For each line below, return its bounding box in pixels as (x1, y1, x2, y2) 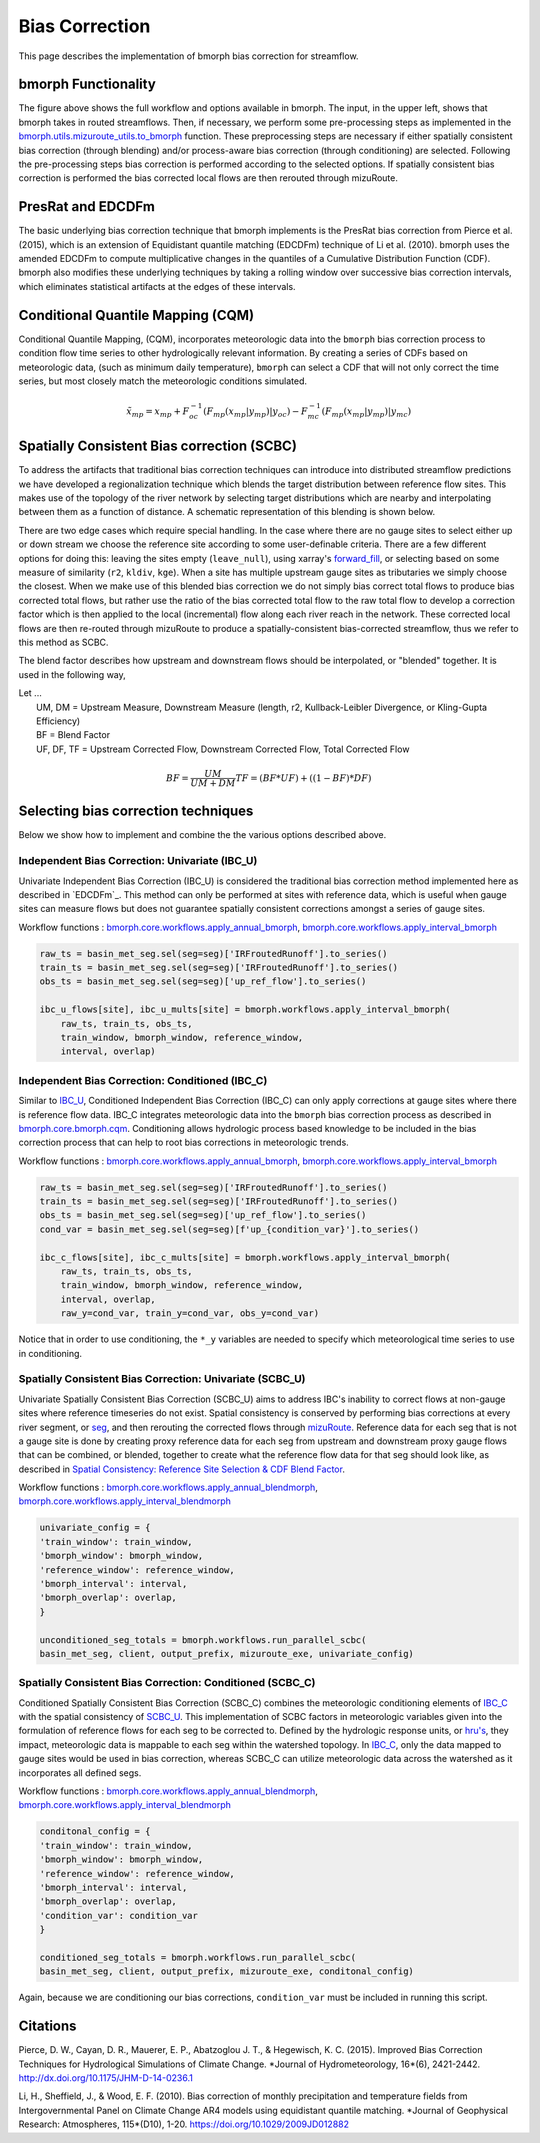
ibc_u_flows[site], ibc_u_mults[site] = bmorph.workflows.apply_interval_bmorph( (39, 1004, 452, 1015)
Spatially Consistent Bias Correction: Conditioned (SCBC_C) (18, 1676, 316, 1690)
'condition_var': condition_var (39, 1910, 199, 1921)
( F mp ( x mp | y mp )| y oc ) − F (203, 405, 309, 419)
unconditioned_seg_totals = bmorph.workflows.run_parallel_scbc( (39, 1634, 367, 1645)
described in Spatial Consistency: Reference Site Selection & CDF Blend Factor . (18, 1463, 345, 1475)
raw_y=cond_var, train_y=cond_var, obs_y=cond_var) (60, 1308, 320, 1319)
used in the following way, (18, 668, 127, 680)
